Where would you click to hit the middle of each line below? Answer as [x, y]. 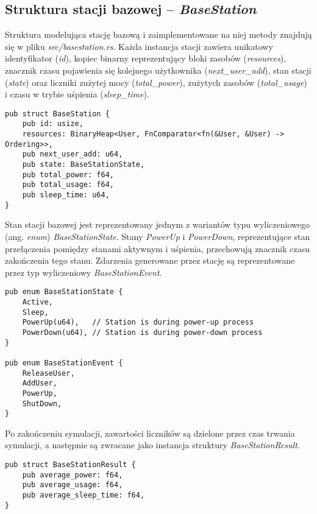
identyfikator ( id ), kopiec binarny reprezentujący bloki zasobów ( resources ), [146, 58]
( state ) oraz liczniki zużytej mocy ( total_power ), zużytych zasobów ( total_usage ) [156, 82]
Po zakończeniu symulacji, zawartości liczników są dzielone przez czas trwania [150, 433]
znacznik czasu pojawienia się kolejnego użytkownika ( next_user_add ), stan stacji [158, 70]
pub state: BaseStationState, [84, 165]
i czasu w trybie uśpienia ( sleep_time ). [77, 94]
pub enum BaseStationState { [64, 292]
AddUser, [40, 383]
